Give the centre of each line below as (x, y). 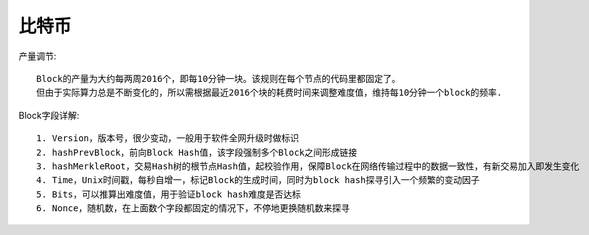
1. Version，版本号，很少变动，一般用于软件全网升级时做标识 (168, 138)
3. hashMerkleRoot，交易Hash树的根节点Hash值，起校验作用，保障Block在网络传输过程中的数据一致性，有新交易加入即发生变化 (308, 166)
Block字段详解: (49, 115)
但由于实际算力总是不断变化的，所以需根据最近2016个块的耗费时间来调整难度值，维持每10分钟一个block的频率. (269, 93)
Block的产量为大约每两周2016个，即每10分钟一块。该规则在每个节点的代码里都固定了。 (218, 78)
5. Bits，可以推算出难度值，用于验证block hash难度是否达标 (169, 194)
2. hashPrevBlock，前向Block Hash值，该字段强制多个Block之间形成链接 (197, 152)
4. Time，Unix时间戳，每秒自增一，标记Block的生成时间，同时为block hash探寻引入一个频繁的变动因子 (258, 180)
